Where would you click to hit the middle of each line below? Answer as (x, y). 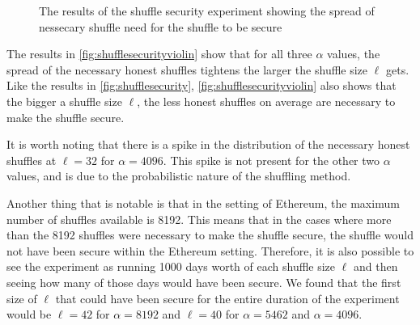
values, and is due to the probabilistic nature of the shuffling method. (179, 176)
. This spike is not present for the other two (272, 160)
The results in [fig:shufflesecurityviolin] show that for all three (159, 54)
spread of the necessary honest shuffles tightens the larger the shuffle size (187, 69)
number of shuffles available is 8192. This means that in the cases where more (199, 219)
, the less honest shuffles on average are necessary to (266, 101)
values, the (354, 54)
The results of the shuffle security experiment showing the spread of (207, 11)
